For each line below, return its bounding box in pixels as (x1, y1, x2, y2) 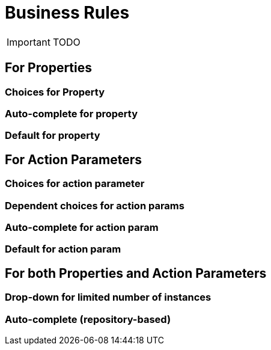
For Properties (5, 60, 93, 76)
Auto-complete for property (5, 107, 138, 120)
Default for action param (5, 243, 121, 256)
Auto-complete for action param (5, 221, 159, 233)
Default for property (5, 129, 100, 142)
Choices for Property (5, 85, 105, 98)
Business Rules (5, 2, 130, 23)
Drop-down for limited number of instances (5, 291, 212, 304)
